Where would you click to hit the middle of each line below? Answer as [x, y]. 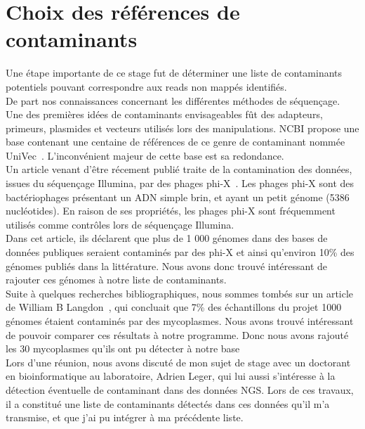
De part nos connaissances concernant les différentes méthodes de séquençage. [173, 100]
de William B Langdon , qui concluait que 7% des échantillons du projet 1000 [174, 307]
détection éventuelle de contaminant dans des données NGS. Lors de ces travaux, [180, 389]
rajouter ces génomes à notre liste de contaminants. [116, 280]
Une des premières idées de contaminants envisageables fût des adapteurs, [164, 114]
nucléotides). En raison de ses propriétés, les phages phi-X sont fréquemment [171, 211]
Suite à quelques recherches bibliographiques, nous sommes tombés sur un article [180, 293]
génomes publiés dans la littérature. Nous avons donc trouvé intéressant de [167, 265]
